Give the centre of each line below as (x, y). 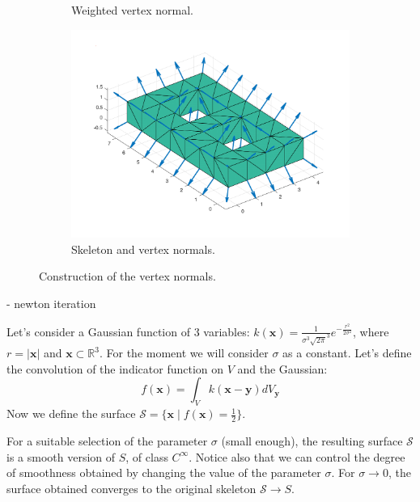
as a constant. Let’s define (347, 353)
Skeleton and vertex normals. (143, 249)
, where (371, 331)
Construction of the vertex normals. (127, 276)
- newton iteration (51, 304)
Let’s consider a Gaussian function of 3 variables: (128, 331)
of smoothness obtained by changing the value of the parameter (164, 472)
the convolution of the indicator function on (115, 368)
